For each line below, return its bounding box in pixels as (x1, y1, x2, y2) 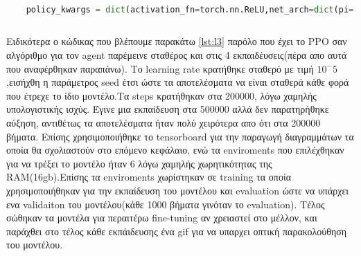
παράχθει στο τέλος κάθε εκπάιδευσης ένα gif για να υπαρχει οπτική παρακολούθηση (6, 223, 347, 238)
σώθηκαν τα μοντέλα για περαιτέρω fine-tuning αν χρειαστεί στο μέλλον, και (6, 210, 317, 225)
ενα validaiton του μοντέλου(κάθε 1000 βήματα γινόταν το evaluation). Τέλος (6, 196, 325, 211)
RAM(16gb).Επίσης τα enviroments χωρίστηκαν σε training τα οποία (6, 170, 292, 184)
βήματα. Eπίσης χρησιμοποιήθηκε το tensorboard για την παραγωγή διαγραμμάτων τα (6, 129, 354, 143)
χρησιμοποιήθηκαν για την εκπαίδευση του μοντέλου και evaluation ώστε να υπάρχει (6, 183, 349, 197)
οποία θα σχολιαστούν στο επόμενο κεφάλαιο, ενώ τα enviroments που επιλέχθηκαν (6, 143, 344, 157)
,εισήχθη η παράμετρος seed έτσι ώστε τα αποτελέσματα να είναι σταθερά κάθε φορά (6, 75, 349, 89)
